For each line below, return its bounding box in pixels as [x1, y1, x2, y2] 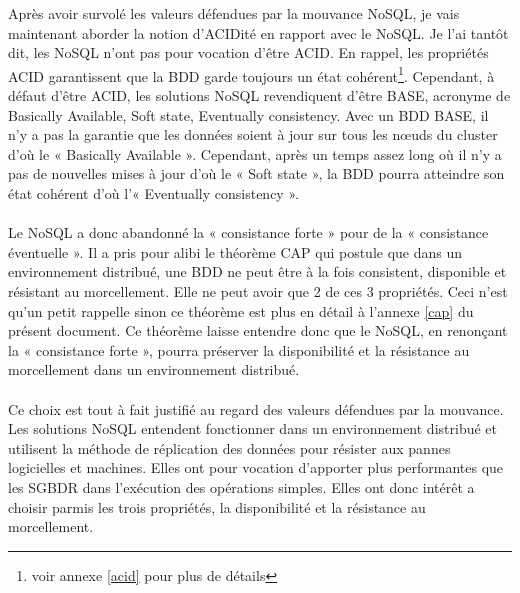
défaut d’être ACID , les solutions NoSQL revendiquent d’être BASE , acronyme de [8, 85, 511, 106]
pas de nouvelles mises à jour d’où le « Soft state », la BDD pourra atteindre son [8, 163, 505, 184]
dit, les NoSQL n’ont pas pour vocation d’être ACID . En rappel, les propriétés [8, 42, 489, 63]
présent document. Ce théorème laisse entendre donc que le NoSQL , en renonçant [8, 320, 508, 341]
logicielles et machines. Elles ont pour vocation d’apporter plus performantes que [8, 457, 504, 478]
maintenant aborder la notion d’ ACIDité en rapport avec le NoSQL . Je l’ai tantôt [8, 22, 509, 43]
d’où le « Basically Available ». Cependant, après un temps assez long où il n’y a [8, 143, 502, 164]
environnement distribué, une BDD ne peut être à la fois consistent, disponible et [8, 261, 507, 282]
